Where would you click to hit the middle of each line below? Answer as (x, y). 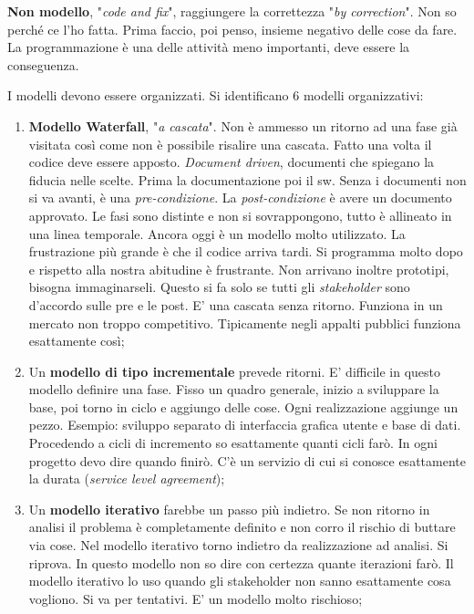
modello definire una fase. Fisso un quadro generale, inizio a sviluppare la (234, 389)
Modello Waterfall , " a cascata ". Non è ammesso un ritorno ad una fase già (243, 125)
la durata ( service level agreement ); (127, 479)
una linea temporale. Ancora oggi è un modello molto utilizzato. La (217, 233)
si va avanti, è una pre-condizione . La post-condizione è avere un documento (240, 198)
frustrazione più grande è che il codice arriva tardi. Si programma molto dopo (246, 251)
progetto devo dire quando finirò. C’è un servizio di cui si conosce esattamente (247, 460)
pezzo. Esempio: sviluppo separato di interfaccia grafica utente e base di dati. (245, 425)
